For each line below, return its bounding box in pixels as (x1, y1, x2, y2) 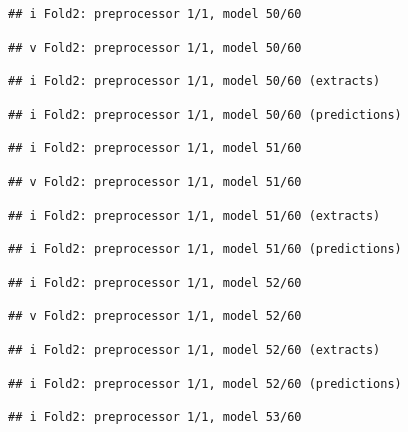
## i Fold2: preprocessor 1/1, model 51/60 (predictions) (8, 242, 402, 257)
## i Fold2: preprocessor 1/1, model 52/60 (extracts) (8, 342, 381, 357)
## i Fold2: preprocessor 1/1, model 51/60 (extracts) (8, 208, 381, 223)
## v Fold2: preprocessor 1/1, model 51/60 (8, 174, 302, 189)
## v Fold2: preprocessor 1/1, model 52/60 (8, 309, 302, 324)
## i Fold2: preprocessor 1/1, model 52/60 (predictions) (8, 376, 402, 391)
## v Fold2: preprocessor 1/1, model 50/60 (8, 40, 302, 55)
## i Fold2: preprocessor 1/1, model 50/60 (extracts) (8, 74, 381, 89)
